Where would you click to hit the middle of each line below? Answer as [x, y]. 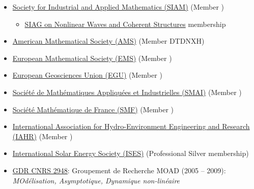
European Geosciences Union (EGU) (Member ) [87, 75]
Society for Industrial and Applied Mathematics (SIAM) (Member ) [118, 7]
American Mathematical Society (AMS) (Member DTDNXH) [108, 41]
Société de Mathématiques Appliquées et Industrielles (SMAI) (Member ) [127, 92]
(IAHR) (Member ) [43, 136]
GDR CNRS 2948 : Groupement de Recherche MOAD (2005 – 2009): [119, 170]
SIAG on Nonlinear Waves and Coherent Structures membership [125, 24]
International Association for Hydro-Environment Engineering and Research [131, 126]
